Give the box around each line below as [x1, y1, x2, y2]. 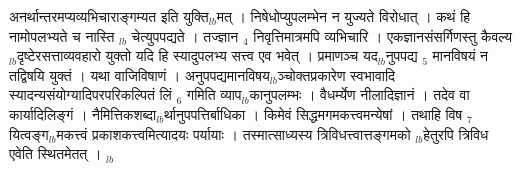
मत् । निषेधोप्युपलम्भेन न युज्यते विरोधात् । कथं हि [216, 6, 471, 26]
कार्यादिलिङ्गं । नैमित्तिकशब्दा [9, 103, 157, 124]
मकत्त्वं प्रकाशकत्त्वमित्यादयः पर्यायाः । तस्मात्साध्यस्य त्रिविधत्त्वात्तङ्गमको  [56, 123, 416, 144]
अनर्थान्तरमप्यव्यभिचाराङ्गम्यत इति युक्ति [9, 6, 209, 26]
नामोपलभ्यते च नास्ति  [9, 25, 120, 46]
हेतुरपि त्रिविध [423, 123, 489, 144]
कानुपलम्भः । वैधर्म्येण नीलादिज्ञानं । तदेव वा [249, 84, 470, 105]
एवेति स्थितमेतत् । [9, 143, 102, 164]
